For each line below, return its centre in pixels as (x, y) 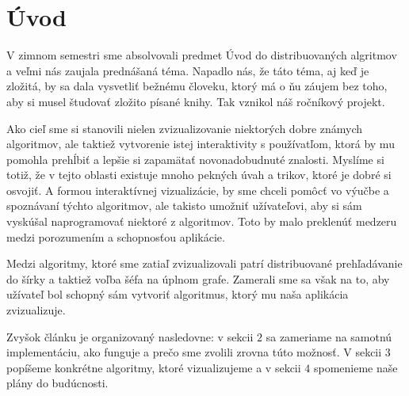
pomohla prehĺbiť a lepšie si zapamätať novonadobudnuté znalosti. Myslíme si (195, 159)
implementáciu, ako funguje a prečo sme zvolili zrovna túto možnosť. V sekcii (194, 352)
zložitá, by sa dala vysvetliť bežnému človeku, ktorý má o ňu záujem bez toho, (197, 86)
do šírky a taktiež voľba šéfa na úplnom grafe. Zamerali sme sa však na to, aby (198, 278)
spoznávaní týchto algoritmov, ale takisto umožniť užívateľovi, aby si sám (184, 206)
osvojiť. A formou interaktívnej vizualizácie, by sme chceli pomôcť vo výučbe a (198, 190)
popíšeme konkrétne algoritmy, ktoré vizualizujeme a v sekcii (154, 367)
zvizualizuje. (36, 310)
